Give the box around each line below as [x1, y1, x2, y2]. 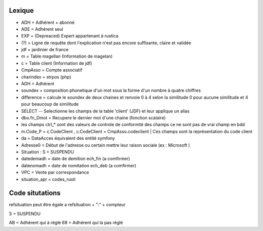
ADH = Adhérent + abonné [21, 19, 75, 25]
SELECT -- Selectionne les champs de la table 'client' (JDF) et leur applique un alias [21, 108, 190, 114]
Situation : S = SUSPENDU [21, 149, 74, 154]
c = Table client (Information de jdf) [21, 60, 93, 66]
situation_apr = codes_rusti [21, 176, 75, 182]
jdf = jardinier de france [21, 47, 69, 53]
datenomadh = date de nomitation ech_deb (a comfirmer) [21, 162, 136, 168]
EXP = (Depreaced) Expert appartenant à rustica [21, 33, 119, 39]
